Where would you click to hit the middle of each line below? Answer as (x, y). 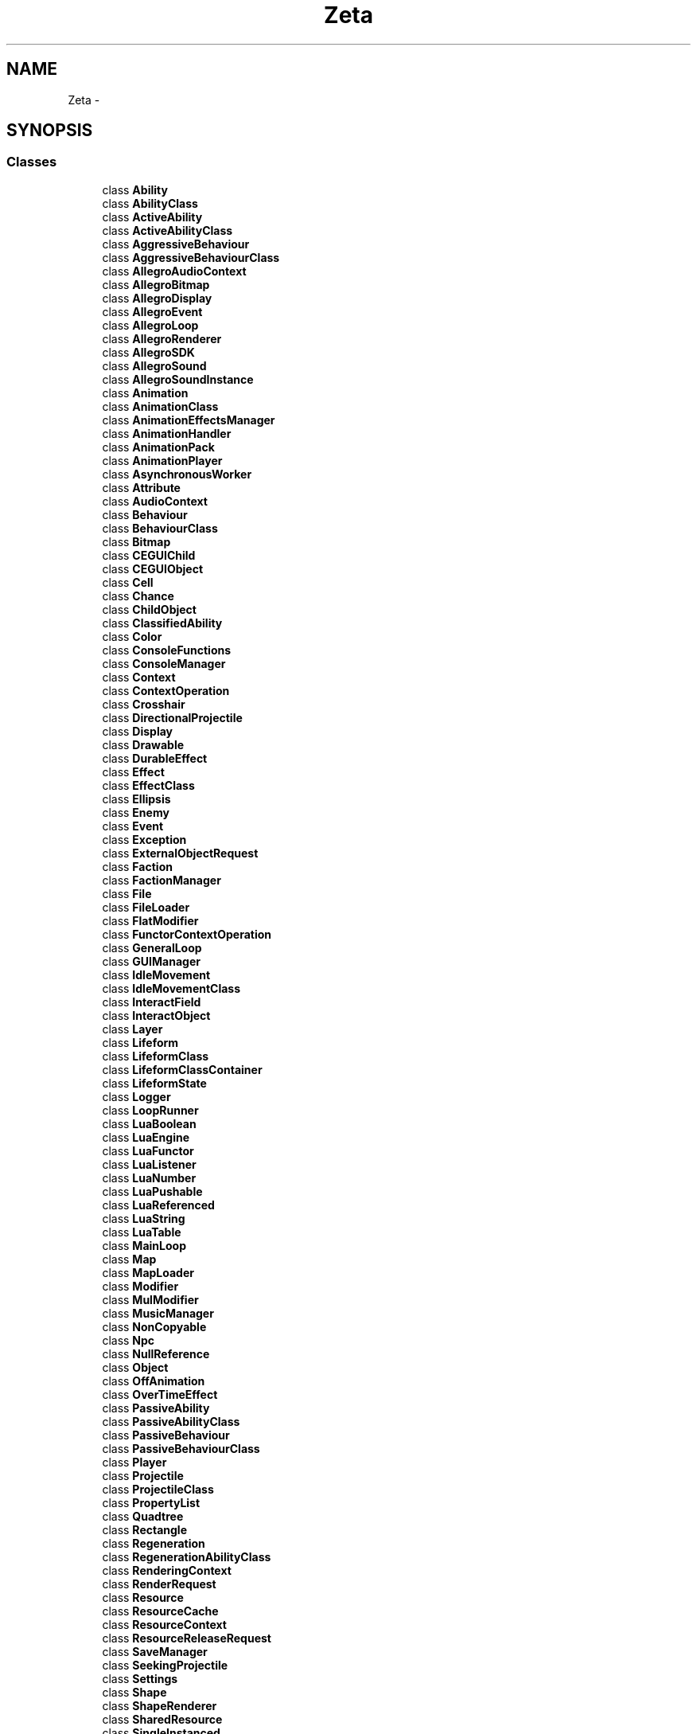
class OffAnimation (154, 1381)
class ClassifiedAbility (162, 623)
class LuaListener (149, 1164)
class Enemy (136, 812)
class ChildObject (149, 609)
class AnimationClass (160, 406)
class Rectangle (144, 1529)
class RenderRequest (159, 1584)
